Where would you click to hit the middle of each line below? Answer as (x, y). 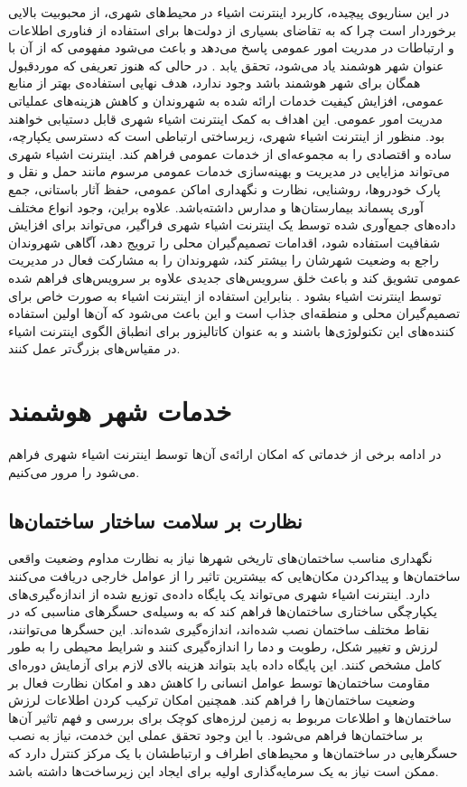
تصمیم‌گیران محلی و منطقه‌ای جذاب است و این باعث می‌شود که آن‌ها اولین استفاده (234, 313)
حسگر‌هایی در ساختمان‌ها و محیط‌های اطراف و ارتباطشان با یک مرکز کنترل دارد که (233, 752)
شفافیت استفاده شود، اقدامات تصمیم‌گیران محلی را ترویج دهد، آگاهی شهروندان (224, 242)
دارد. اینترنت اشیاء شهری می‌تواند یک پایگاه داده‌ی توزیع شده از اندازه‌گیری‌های (219, 593)
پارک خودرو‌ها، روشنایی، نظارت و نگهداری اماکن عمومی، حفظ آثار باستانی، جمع (224, 188)
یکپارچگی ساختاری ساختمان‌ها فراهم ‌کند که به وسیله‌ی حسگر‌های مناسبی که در (223, 611)
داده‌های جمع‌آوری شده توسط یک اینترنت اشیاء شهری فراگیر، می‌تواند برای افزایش (232, 225)
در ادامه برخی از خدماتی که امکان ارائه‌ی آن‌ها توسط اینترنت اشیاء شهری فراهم (225, 454)
